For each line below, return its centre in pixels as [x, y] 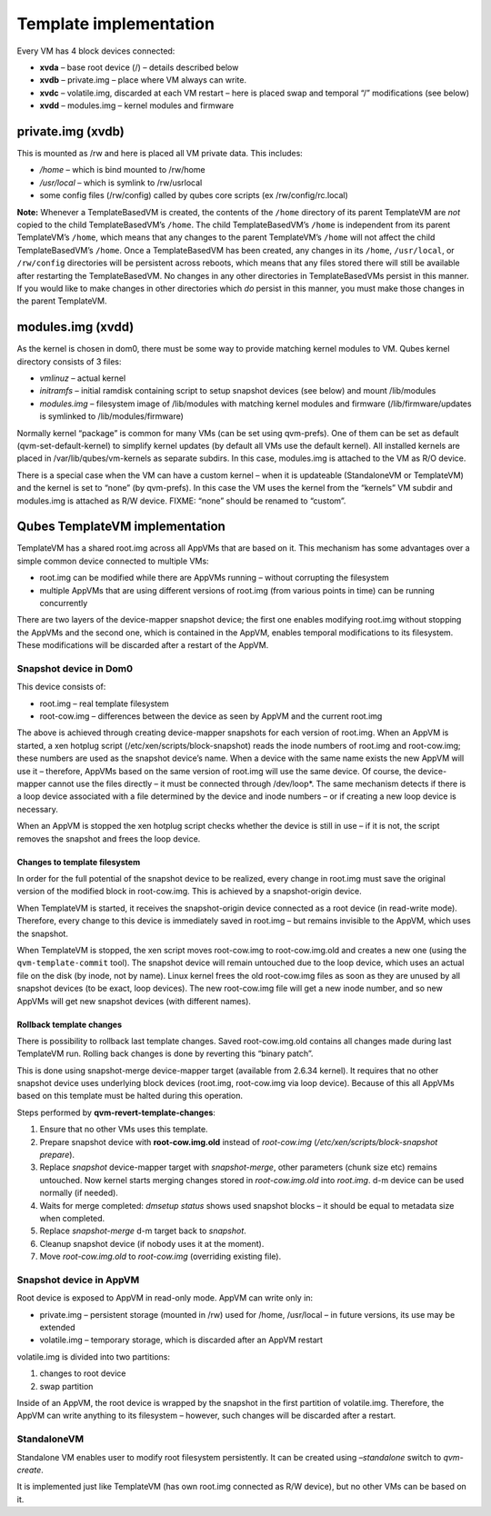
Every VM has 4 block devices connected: [96, 51]
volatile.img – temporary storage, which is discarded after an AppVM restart [181, 1340]
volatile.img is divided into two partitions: [94, 1356]
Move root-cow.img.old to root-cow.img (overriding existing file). [160, 1257]
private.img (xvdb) [70, 131]
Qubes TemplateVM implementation [121, 527]
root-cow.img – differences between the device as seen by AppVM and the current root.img [211, 716]
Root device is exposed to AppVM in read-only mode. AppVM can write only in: [165, 1298]
